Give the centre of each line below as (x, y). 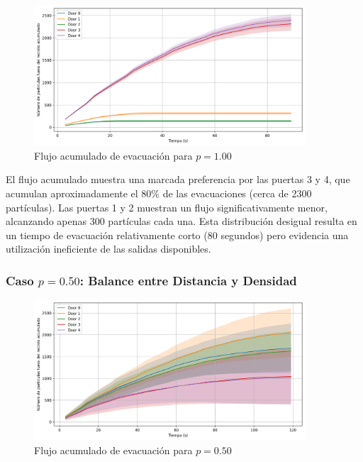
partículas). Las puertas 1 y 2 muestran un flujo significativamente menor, (167, 207)
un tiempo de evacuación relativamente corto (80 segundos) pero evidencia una (177, 235)
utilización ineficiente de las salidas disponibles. (108, 249)
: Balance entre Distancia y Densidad (188, 280)
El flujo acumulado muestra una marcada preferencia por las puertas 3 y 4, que (178, 179)
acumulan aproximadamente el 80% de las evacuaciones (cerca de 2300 (159, 193)
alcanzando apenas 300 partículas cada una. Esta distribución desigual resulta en (181, 221)
